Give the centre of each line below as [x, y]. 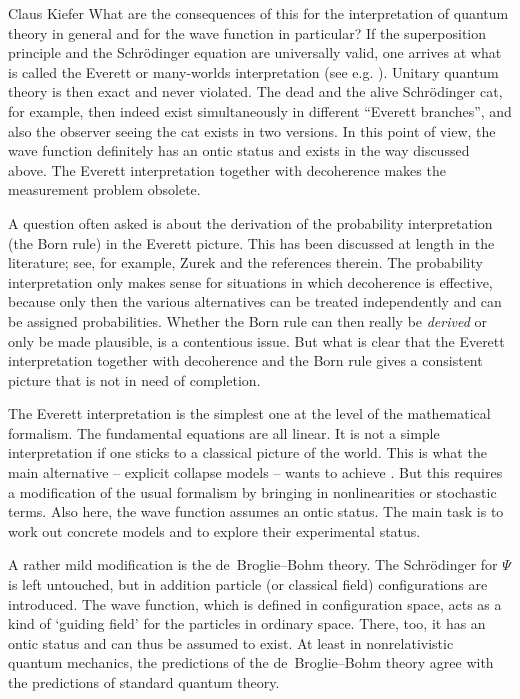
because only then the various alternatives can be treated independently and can [255, 301]
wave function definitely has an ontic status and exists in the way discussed [239, 150]
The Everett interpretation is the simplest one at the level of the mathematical [249, 413]
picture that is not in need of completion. [134, 379]
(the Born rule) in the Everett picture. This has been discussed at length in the [251, 242]
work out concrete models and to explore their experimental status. [214, 530]
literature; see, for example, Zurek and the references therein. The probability [245, 262]
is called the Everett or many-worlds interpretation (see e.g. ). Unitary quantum [253, 71]
